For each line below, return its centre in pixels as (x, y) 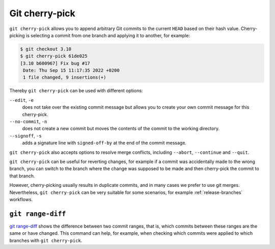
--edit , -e (22, 100)
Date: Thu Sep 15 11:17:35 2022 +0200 (71, 71)
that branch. (22, 176)
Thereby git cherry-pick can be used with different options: (76, 91)
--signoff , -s (25, 135)
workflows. (21, 199)
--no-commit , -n (28, 122)
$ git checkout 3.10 (46, 49)
